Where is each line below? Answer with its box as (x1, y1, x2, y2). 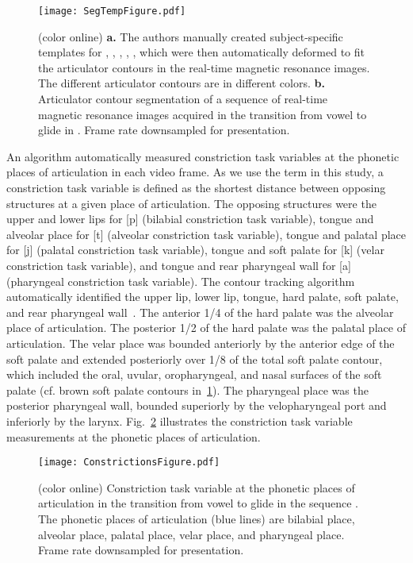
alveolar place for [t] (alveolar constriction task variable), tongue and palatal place (6, 226, 406, 242)
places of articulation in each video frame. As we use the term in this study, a (6, 164, 384, 180)
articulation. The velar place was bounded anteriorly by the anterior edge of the (6, 334, 395, 351)
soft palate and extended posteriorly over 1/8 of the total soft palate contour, (6, 350, 383, 367)
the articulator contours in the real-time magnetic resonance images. (38, 59, 370, 75)
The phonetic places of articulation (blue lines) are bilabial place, (38, 510, 355, 526)
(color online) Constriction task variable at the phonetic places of (38, 479, 355, 496)
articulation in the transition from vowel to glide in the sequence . (38, 495, 358, 511)
